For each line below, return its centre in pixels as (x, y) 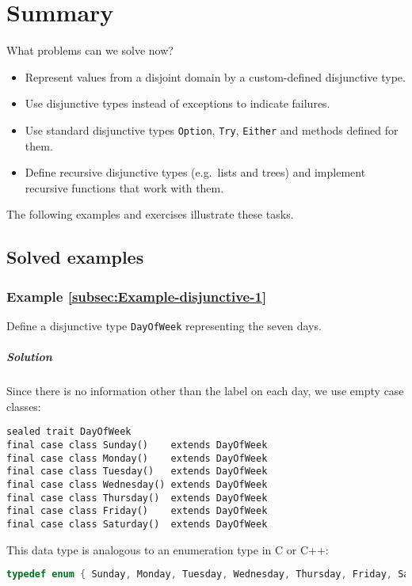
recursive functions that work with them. (124, 187)
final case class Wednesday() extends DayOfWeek (137, 484)
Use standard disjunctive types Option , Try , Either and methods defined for (212, 129)
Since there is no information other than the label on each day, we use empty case (205, 391)
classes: (24, 406)
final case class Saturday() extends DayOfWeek (137, 524)
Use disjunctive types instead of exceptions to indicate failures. (177, 103)
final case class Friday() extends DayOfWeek (137, 511)
